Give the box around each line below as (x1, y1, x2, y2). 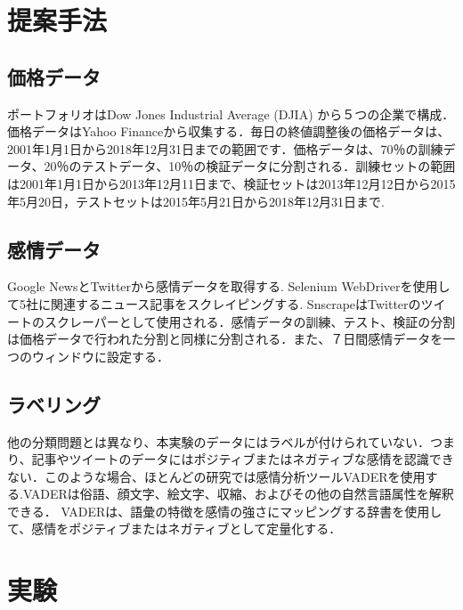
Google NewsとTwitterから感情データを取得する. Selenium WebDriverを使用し (7, 277, 451, 296)
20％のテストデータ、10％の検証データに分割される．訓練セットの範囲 (44, 157, 456, 175)
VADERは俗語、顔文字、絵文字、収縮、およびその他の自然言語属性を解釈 (22, 484, 454, 503)
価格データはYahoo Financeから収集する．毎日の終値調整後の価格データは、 (7, 122, 451, 141)
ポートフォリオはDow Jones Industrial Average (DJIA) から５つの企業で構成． (7, 104, 455, 123)
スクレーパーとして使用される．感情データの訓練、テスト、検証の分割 (44, 312, 456, 330)
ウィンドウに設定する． (31, 346, 169, 365)
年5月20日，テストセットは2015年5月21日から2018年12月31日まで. (7, 191, 385, 210)
